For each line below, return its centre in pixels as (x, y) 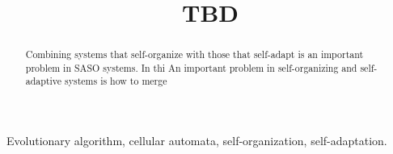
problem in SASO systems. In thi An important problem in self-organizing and (191, 67)
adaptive (44, 81)
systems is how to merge (116, 81)
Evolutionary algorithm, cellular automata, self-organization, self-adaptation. (197, 141)
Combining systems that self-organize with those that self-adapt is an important (194, 54)
